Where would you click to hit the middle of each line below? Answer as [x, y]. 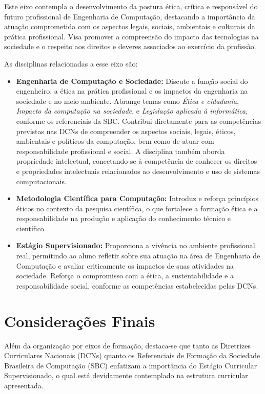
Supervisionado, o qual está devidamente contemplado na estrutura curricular [126, 375]
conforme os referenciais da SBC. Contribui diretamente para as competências [139, 121]
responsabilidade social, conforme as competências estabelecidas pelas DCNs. [137, 285]
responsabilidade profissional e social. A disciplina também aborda [120, 151]
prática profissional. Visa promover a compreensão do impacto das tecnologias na [131, 36]
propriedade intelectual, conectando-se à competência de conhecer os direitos [137, 161]
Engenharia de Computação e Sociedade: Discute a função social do [132, 81]
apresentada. [24, 385]
